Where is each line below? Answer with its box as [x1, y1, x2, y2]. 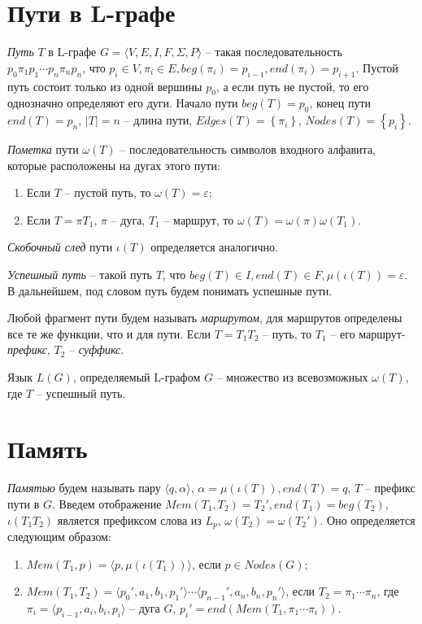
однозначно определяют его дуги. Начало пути [7, 94, 238, 111]
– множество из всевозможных [216, 369, 368, 386]
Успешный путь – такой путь [7, 266, 152, 283]
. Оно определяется [320, 511, 415, 528]
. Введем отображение [52, 495, 162, 512]
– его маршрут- [330, 325, 406, 342]
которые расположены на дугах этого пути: [7, 156, 220, 173]
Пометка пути [7, 141, 79, 158]
